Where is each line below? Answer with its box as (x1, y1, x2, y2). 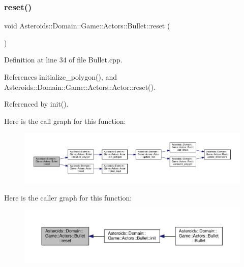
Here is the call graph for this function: (4, 115, 126, 126)
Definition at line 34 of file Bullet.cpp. (4, 54, 123, 65)
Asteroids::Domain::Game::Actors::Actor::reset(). (4, 81, 156, 92)
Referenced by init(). (4, 98, 69, 109)
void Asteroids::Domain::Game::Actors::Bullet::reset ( (4, 20, 170, 31)
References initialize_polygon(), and (4, 72, 117, 82)
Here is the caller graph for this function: (4, 192, 132, 203)
